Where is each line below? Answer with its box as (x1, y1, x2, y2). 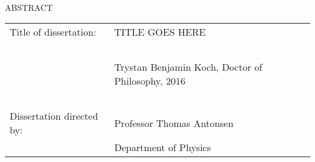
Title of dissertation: (10, 25, 96, 39)
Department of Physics (114, 140, 211, 155)
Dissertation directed (10, 109, 98, 123)
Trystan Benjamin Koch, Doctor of (114, 60, 262, 74)
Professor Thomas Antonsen (114, 115, 234, 130)
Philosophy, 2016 (114, 74, 185, 88)
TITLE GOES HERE (114, 25, 206, 39)
